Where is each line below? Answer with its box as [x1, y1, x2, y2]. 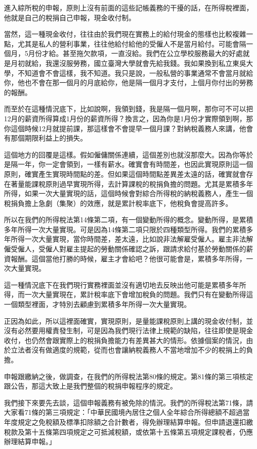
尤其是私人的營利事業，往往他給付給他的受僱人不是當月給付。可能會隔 [17, 38, 246, 49]
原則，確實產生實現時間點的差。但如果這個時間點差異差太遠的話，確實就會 [4, 168, 246, 179]
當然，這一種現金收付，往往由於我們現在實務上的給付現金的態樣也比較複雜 [4, 29, 246, 39]
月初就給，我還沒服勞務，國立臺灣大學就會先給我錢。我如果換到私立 [10, 57, 232, 68]
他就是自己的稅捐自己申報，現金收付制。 [4, 12, 135, 22]
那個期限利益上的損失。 [10, 133, 87, 143]
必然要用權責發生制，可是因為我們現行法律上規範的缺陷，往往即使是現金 [17, 325, 253, 336]
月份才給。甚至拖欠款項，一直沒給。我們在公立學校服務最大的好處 [28, 48, 243, 58]
